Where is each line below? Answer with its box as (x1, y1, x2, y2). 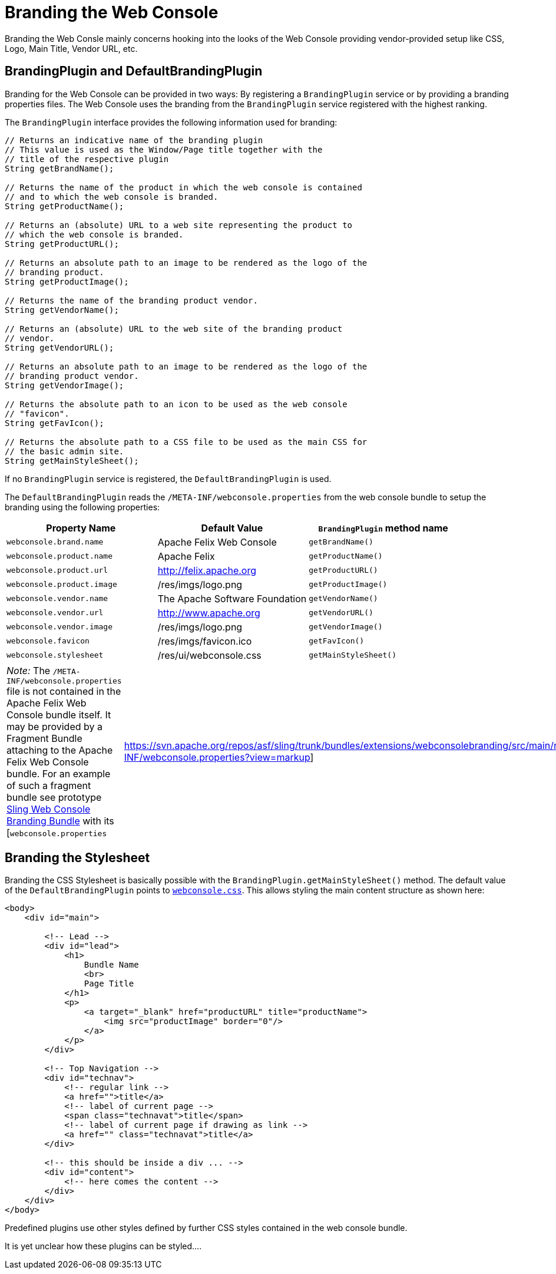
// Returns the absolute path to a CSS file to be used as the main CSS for (5, 437, 368, 447)
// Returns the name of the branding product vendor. (5, 295, 258, 305)
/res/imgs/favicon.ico (157, 635, 252, 647)
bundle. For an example (6, 767, 111, 780)
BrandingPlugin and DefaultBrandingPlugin (5, 64, 263, 79)
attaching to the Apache (6, 744, 113, 756)
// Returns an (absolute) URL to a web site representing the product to (5, 220, 353, 230)
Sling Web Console (6, 803, 91, 815)
